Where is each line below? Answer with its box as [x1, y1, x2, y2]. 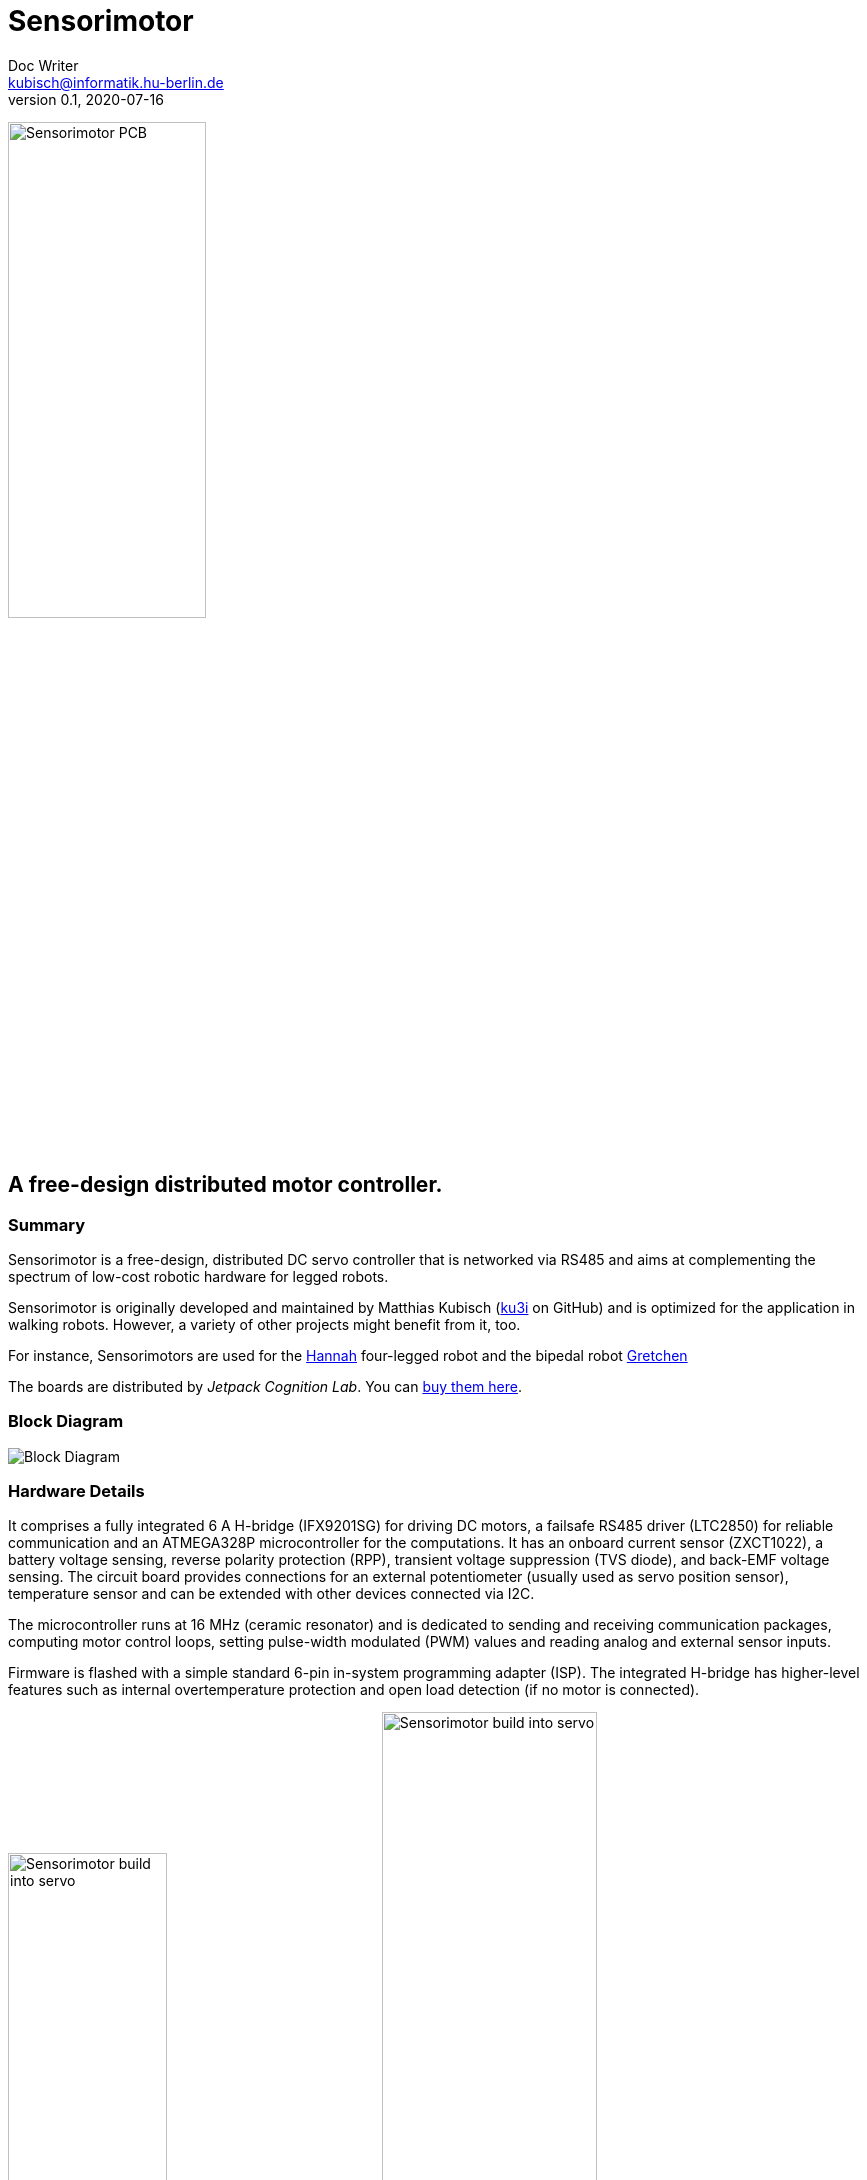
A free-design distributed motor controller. [8, 1172, 443, 1198]
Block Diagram [8, 1411, 124, 1432]
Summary [8, 1214, 86, 1235]
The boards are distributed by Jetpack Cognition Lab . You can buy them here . [8, 1377, 522, 1395]
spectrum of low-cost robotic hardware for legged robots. [8, 1267, 389, 1285]
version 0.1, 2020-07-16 [8, 90, 164, 108]
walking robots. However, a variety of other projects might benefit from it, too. [8, 1315, 521, 1333]
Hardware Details [8, 1481, 145, 1502]
